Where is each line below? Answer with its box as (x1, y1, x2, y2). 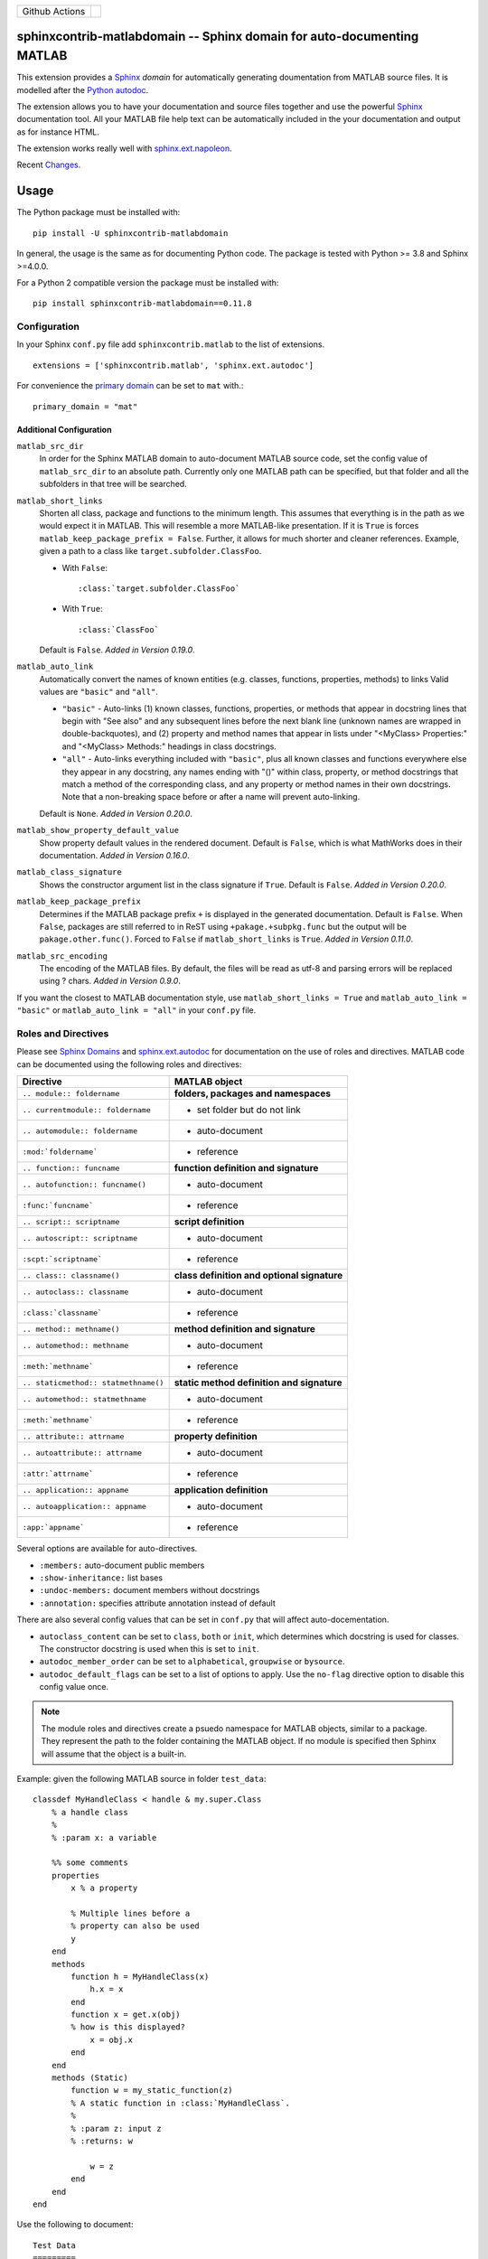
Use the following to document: (16, 2219, 134, 2230)
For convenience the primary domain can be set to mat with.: (16, 380, 244, 391)
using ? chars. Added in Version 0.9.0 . (39, 976, 181, 987)
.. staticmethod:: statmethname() (22, 1378, 164, 1387)
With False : (61, 562, 108, 573)
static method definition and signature (174, 1376, 343, 1389)
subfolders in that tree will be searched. (39, 479, 187, 490)
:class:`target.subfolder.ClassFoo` (78, 583, 240, 594)
